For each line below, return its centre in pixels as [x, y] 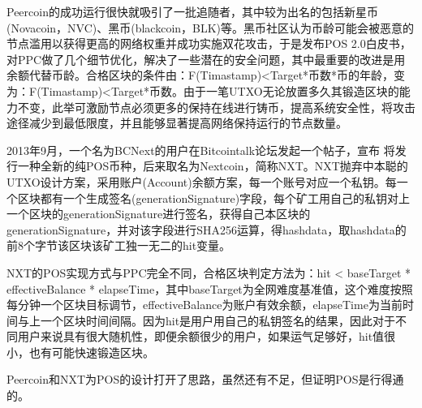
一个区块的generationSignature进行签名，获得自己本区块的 [159, 214]
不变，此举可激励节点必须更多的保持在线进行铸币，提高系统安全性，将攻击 [216, 107]
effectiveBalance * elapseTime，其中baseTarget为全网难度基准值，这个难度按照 [210, 288]
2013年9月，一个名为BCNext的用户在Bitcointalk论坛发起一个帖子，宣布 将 [201, 150]
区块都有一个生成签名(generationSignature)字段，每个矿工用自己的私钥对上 [214, 198]
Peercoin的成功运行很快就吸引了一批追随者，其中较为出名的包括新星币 [192, 11]
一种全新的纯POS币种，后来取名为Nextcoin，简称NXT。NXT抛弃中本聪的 [213, 166]
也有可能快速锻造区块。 [91, 352]
